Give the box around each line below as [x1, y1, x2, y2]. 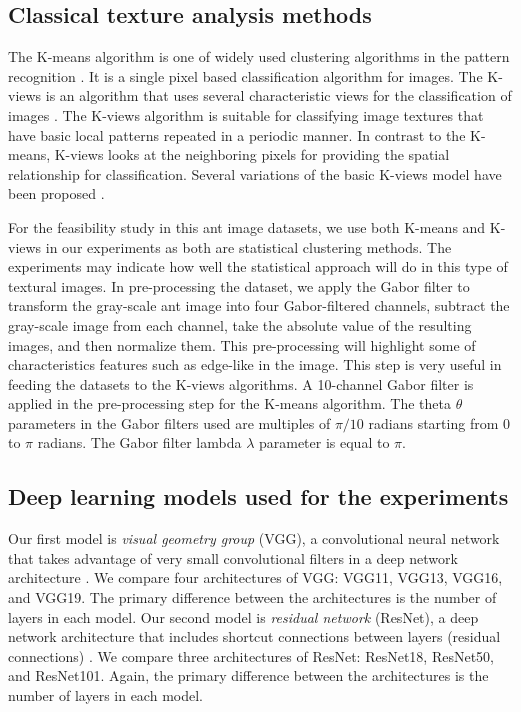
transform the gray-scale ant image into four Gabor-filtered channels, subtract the [8, 295, 510, 316]
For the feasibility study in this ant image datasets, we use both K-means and [8, 216, 486, 237]
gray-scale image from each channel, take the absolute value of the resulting [8, 314, 472, 335]
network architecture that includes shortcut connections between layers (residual [8, 626, 501, 647]
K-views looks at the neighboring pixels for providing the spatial [54, 144, 450, 165]
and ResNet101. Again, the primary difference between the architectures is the [8, 665, 489, 686]
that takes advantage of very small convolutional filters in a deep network [8, 547, 458, 568]
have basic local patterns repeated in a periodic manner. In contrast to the [8, 124, 466, 145]
